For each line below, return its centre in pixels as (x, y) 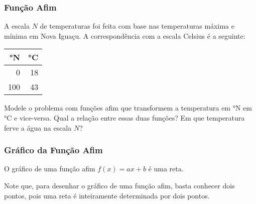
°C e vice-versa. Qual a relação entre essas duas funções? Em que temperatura (124, 118)
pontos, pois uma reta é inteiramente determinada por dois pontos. (107, 195)
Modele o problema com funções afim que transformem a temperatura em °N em (128, 108)
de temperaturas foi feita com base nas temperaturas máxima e (137, 26)
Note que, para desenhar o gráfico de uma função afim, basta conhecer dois (119, 185)
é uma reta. (166, 169)
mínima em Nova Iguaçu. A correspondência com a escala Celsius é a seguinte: (125, 35)
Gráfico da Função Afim (53, 150)
